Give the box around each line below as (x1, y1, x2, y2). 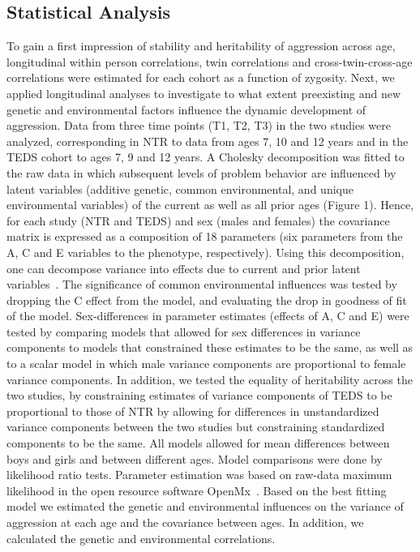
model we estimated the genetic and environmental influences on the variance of (6, 498, 404, 515)
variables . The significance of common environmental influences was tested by (6, 276, 397, 293)
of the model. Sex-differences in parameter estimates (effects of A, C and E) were (6, 307, 409, 324)
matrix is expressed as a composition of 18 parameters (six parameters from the (6, 228, 403, 245)
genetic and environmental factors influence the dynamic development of (6, 101, 366, 118)
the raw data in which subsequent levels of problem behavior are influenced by (6, 164, 396, 181)
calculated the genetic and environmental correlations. (6, 529, 276, 546)
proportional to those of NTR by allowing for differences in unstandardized (6, 402, 379, 419)
